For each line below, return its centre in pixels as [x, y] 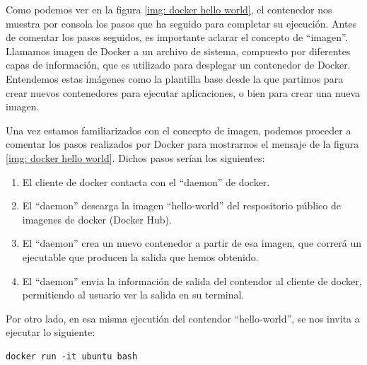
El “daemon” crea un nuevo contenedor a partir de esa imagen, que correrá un [192, 243]
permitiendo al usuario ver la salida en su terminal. [133, 295]
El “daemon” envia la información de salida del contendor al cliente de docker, [192, 280]
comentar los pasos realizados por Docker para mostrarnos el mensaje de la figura [182, 144]
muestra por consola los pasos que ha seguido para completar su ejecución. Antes [181, 23]
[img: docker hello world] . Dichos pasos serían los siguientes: [135, 157]
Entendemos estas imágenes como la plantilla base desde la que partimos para [175, 78]
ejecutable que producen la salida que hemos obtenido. [140, 256]
